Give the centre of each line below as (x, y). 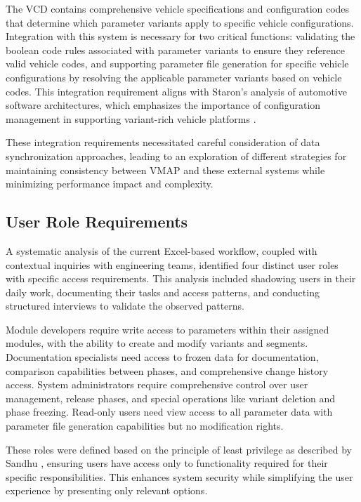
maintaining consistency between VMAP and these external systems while (165, 170)
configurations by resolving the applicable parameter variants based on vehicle (174, 77)
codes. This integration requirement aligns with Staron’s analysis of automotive (176, 91)
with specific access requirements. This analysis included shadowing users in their (181, 278)
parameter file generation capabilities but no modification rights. (145, 426)
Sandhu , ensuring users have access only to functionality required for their (167, 463)
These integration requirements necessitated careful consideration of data (163, 142)
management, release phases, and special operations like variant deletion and (171, 398)
